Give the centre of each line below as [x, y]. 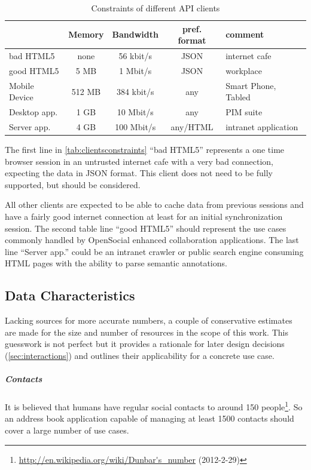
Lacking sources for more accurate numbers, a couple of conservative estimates [149, 320]
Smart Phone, [251, 85]
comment [245, 34]
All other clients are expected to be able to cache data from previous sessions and [154, 205]
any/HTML [192, 127]
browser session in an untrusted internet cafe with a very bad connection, [139, 161]
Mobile [22, 85]
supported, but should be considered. [73, 184]
